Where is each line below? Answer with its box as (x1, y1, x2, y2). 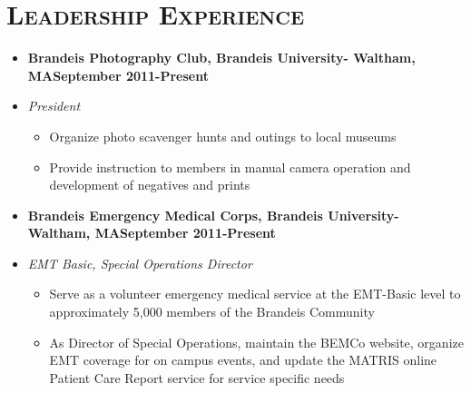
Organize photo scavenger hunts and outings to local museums (49, 126, 397, 145)
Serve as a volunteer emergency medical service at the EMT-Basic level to (49, 284, 461, 303)
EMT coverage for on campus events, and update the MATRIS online (49, 350, 437, 369)
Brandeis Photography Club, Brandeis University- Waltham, (27, 48, 416, 67)
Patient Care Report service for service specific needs (49, 368, 345, 387)
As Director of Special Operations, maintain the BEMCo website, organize (49, 332, 464, 351)
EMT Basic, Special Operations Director (27, 253, 252, 272)
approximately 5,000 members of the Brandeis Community (49, 302, 375, 321)
